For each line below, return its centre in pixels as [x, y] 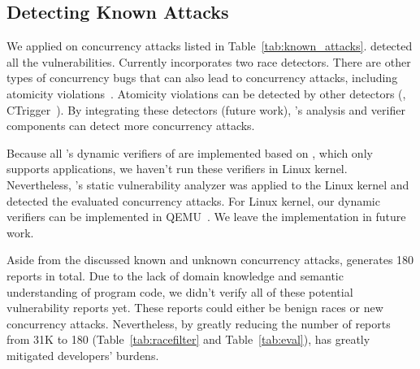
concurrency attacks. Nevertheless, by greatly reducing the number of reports [199, 323]
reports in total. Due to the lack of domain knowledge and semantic [175, 275]
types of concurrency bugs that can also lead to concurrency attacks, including [202, 78]
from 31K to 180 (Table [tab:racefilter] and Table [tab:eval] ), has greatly [188, 339]
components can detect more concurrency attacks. [131, 126]
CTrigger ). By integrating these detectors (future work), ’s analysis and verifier [206, 109]
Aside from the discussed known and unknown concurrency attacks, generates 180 [210, 260]
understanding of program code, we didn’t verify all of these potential [180, 291]
